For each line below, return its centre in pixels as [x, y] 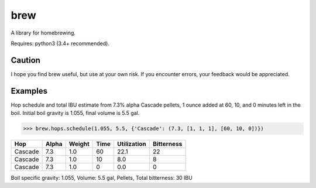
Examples [29, 91]
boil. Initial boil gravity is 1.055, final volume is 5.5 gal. [75, 113]
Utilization [132, 144]
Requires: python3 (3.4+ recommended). [60, 43]
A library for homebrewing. [43, 33]
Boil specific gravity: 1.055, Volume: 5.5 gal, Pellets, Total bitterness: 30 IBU [102, 178]
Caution [26, 60]
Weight [79, 144]
